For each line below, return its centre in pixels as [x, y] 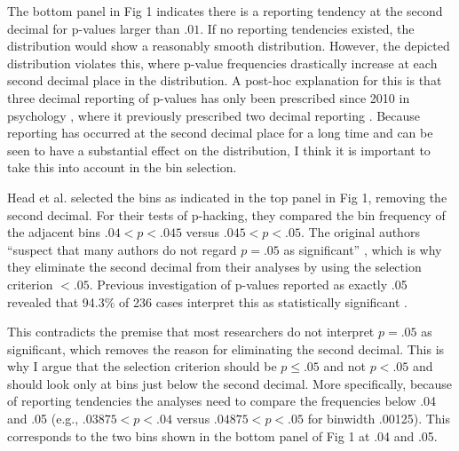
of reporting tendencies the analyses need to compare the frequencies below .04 [222, 401]
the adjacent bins [54, 232]
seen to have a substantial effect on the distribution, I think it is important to [219, 150]
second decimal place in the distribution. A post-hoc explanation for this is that [225, 80]
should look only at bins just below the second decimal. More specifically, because [230, 383]
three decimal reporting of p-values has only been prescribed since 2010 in [209, 97]
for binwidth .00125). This [379, 419]
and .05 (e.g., [43, 419]
